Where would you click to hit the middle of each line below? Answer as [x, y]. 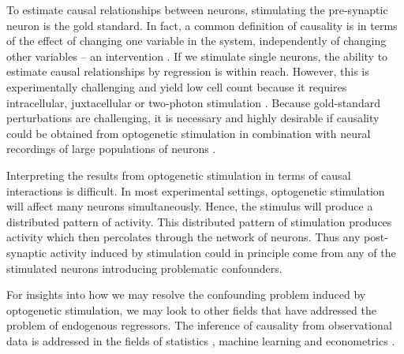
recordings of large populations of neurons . [111, 149]
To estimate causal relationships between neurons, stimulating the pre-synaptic [197, 9]
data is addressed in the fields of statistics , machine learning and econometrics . [201, 340]
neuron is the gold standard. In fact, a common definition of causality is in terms [202, 25]
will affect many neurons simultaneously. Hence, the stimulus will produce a [190, 206]
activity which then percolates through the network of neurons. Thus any [183, 237]
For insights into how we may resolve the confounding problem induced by [186, 294]
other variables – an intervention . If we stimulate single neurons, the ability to [197, 56]
